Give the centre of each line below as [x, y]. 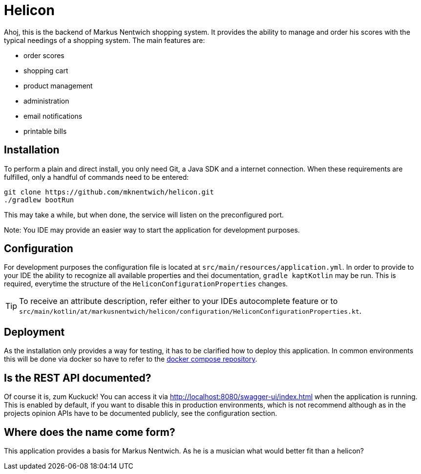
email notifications [53, 116]
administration [46, 101]
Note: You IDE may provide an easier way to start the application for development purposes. [152, 230]
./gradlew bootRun [39, 200]
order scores [44, 55]
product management [58, 86]
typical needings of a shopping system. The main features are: [105, 40]
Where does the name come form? [90, 432]
